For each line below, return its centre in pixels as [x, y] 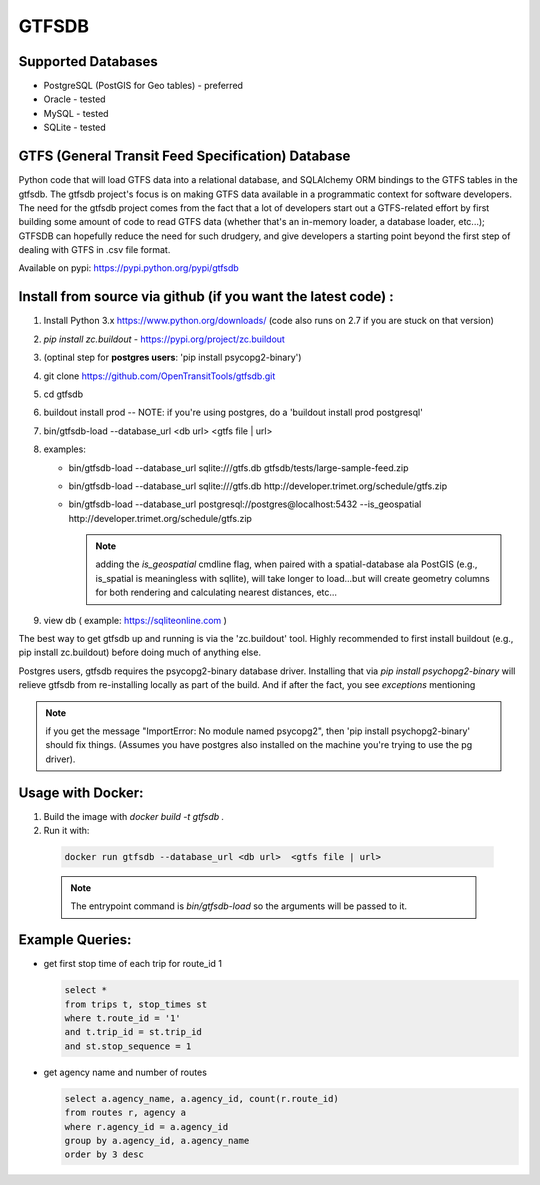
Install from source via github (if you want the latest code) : [206, 296]
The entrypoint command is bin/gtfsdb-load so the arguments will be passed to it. [239, 906]
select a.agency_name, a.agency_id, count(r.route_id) [201, 1098]
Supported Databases [88, 61]
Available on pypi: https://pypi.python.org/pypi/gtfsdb [128, 268]
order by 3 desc [104, 1154]
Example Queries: [75, 940]
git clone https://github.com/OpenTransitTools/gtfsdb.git [159, 376]
